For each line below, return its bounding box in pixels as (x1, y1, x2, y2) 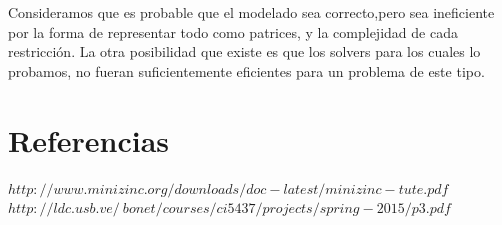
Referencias (8, 119, 170, 160)
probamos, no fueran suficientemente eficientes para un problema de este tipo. (8, 60, 485, 81)
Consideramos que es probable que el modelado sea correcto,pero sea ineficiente (8, 2, 495, 22)
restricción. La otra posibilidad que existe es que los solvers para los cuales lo (8, 41, 481, 62)
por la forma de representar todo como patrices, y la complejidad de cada (8, 21, 458, 42)
